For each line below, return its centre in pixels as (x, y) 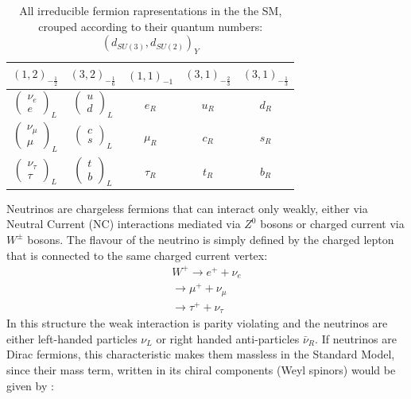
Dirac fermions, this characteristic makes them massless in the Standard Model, (201, 354)
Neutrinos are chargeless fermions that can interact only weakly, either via (187, 208)
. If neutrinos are (356, 338)
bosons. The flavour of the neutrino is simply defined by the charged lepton (211, 239)
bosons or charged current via (332, 224)
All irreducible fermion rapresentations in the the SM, (151, 10)
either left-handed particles (72, 338)
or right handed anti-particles (228, 338)
